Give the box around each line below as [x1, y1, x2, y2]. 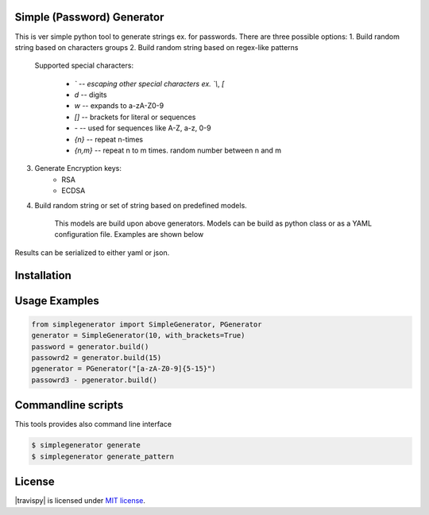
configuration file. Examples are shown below [54, 230, 204, 239]
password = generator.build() [31, 342, 149, 351]
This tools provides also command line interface [14, 420, 172, 429]
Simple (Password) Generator [14, 10, 164, 24]
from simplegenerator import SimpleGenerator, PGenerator [31, 319, 262, 329]
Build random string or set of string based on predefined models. [34, 200, 248, 210]
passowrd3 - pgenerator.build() [31, 375, 158, 385]
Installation [14, 269, 71, 282]
